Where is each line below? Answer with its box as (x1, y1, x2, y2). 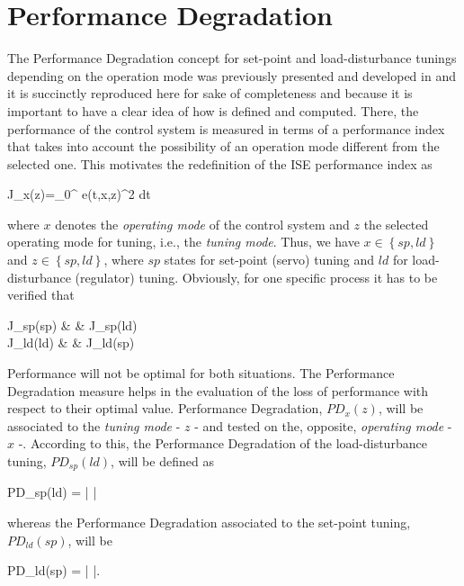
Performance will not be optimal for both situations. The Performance (7, 364, 395, 383)
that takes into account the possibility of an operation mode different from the (7, 137, 440, 156)
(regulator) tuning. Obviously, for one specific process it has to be (75, 267, 438, 286)
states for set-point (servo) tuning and (164, 250, 375, 269)
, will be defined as (111, 452, 214, 470)
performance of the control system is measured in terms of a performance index (7, 119, 445, 138)
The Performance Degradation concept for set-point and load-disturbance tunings (7, 49, 457, 68)
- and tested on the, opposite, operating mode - (194, 416, 452, 435)
